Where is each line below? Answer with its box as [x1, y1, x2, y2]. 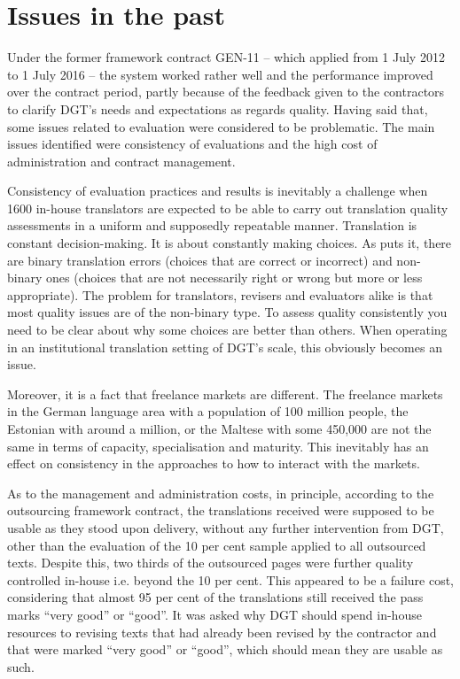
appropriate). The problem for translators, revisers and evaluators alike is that [7, 285, 433, 304]
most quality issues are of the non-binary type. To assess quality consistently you [7, 303, 448, 321]
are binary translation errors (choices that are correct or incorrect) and [7, 251, 393, 269]
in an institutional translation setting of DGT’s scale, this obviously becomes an [7, 337, 442, 356]
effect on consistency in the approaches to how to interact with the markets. [7, 454, 420, 473]
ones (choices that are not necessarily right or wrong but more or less [46, 268, 423, 287]
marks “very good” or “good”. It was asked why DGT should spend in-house [7, 605, 422, 623]
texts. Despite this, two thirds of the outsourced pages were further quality [7, 553, 414, 572]
